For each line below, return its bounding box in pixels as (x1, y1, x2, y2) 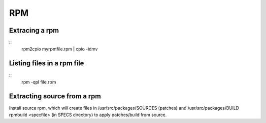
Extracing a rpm (9, 26, 59, 35)
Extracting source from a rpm (9, 92, 101, 100)
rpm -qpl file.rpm (21, 79, 56, 85)
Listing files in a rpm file (9, 59, 84, 68)
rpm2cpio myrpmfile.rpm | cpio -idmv (21, 46, 98, 52)
